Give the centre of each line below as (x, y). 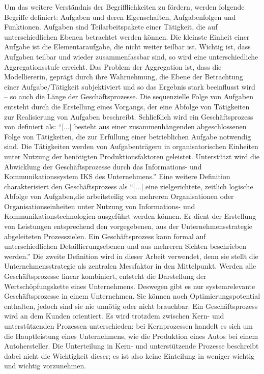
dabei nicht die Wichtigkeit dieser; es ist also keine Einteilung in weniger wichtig (129, 355)
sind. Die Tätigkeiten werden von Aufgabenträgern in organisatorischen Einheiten (131, 146)
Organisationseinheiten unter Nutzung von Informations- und (100, 206)
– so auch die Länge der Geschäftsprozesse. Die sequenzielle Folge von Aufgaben (129, 96)
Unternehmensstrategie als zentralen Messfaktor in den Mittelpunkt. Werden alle (130, 266)
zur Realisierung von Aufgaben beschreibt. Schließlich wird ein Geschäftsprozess (129, 116)
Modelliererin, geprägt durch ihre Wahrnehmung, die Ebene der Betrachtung (124, 77)
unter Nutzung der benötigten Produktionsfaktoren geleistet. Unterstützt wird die (132, 156)
